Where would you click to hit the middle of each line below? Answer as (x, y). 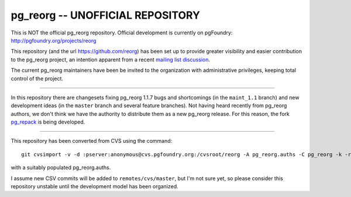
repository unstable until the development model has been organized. (94, 187)
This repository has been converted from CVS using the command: (92, 141)
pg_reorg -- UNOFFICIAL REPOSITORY (105, 15)
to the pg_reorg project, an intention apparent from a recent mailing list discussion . (111, 59)
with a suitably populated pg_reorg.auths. (61, 168)
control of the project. (37, 78)
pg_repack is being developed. (48, 122)
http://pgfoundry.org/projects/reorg (54, 40)
